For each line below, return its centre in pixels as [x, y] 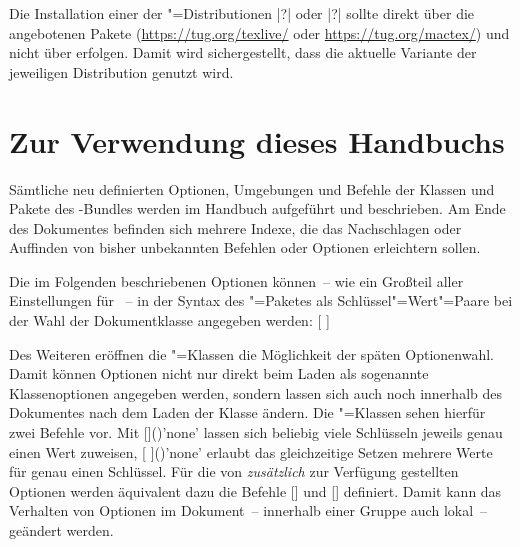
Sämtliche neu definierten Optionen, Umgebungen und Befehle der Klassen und [252, 188]
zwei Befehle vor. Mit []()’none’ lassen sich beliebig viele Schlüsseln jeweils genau [256, 432]
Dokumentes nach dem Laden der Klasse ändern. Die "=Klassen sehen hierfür [247, 412]
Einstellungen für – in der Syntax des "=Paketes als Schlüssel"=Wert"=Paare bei [261, 300]
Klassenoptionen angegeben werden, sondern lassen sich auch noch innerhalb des [255, 392]
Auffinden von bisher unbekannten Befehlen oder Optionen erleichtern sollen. [245, 247]
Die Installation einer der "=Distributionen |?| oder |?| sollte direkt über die [242, 13]
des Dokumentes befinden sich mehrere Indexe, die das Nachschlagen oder [235, 227]
